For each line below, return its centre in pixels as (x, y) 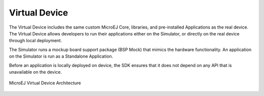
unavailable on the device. (35, 72)
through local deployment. (35, 41)
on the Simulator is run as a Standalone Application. (61, 56)
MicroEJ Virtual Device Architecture (45, 83)
